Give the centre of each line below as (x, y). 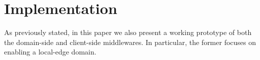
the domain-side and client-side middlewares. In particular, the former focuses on (130, 42)
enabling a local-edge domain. (50, 52)
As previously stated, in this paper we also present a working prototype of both (128, 32)
